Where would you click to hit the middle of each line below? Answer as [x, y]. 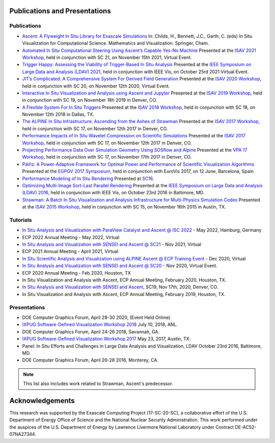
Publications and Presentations [60, 11]
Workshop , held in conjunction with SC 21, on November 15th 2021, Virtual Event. [107, 57]
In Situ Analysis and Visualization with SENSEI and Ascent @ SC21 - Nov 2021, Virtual [112, 245]
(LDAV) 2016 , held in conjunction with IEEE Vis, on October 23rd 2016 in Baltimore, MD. [113, 193]
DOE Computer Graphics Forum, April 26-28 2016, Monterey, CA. [90, 360]
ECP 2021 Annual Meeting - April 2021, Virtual [70, 251]
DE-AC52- [246, 427]
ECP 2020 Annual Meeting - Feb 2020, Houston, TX [76, 273]
